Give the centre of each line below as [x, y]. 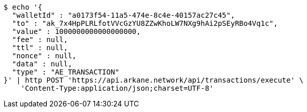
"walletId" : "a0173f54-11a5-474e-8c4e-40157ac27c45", [124, 15]
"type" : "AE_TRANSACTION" [66, 72]
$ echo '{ [23, 7]
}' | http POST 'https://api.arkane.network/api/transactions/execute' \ [154, 80]
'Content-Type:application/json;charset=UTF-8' [117, 88]
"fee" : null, [40, 40]
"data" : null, [42, 64]
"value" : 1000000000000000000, [76, 31]
